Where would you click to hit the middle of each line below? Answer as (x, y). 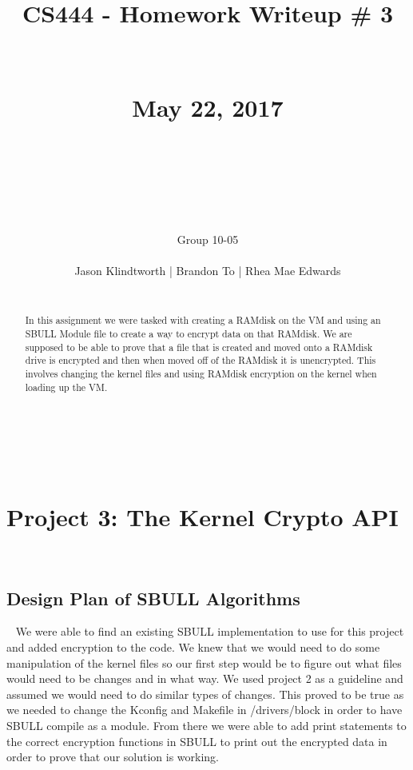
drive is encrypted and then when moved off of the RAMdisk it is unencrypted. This (201, 360)
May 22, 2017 (208, 107)
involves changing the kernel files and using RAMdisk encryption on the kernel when (201, 374)
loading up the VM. (66, 387)
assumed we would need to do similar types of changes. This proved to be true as (205, 694)
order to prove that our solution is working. (113, 757)
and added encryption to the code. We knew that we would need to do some (193, 647)
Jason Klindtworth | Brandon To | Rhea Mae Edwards (208, 271)
